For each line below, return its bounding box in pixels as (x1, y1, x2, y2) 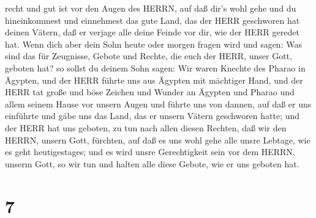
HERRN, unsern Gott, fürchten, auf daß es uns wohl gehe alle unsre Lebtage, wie (5, 133, 310, 146)
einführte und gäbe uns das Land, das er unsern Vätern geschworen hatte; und (5, 109, 300, 122)
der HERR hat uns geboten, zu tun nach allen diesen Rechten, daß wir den (5, 121, 287, 134)
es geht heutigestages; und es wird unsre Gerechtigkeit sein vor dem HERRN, (5, 145, 295, 158)
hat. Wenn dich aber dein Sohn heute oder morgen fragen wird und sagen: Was (5, 37, 302, 50)
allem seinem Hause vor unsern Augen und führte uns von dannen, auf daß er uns (5, 97, 312, 110)
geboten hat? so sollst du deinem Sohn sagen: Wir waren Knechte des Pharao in (5, 61, 306, 74)
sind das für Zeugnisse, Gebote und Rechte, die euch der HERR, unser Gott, (5, 49, 292, 62)
